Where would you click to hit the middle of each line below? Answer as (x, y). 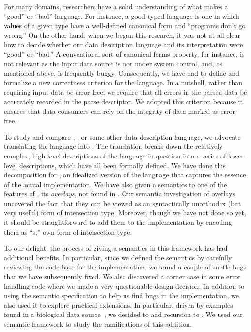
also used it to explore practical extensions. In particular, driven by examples (118, 305)
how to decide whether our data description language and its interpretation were (124, 44)
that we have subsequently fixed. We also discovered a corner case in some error (122, 277)
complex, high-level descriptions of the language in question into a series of (115, 155)
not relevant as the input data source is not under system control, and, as (113, 63)
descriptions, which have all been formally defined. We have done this (122, 165)
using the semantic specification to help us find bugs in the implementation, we (121, 295)
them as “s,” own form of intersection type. (68, 231)
